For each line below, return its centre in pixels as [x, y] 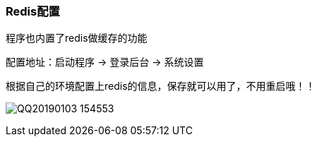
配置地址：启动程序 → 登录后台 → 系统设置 [105, 62]
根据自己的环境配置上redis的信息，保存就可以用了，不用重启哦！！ [161, 86]
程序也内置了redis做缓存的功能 [77, 38]
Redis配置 [33, 11]
